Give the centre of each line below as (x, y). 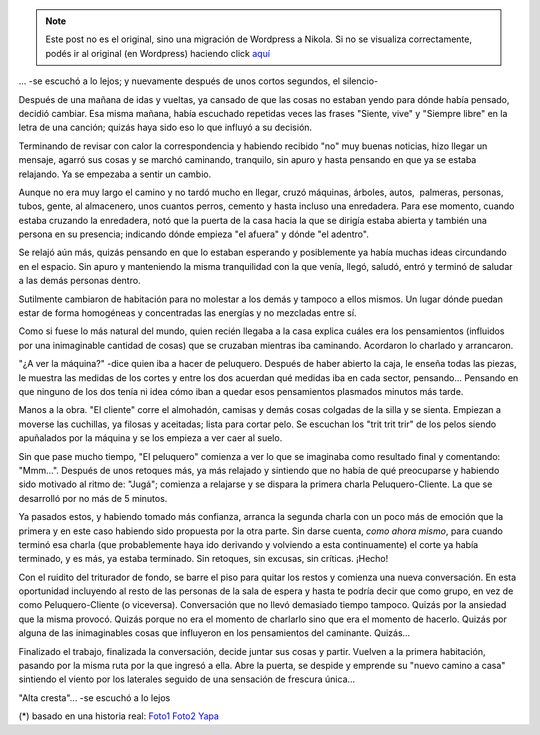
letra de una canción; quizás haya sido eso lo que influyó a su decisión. (165, 127)
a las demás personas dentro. (79, 281)
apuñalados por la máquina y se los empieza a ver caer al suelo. (150, 438)
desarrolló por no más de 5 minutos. (93, 498)
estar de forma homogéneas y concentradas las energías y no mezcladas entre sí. (187, 313)
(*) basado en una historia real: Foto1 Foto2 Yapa (119, 716)
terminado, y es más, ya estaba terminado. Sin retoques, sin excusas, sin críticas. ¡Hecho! (203, 559)
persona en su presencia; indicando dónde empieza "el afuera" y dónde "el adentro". (193, 234)
